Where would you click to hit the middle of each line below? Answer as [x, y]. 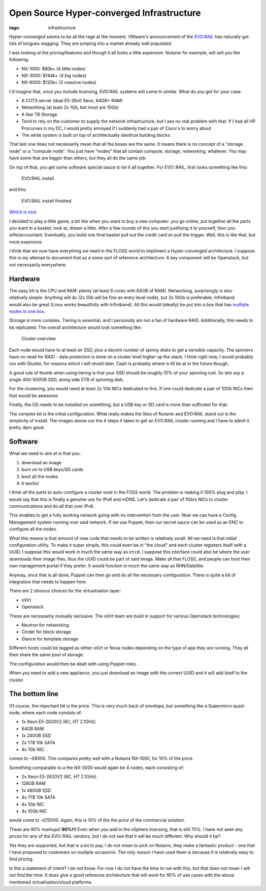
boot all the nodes [40, 476]
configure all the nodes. [33, 529]
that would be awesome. [34, 396]
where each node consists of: [52, 712]
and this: [18, 190]
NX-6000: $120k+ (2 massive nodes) [59, 82]
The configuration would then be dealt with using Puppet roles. [73, 664]
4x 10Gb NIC [34, 811]
